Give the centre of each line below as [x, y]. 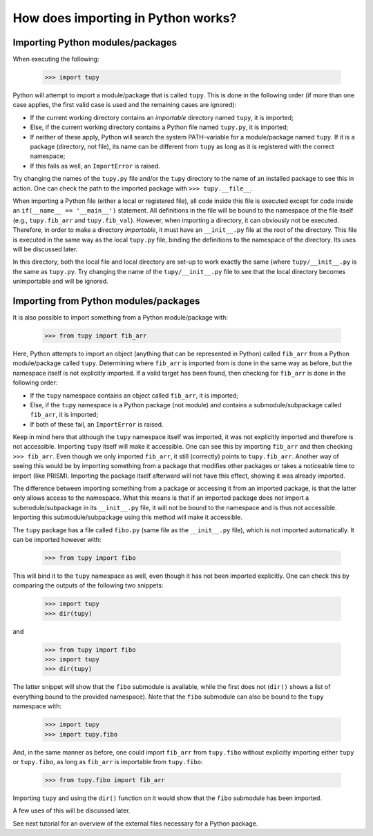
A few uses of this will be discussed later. [71, 810]
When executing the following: [56, 59]
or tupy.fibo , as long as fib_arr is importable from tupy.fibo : [108, 761]
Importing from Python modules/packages [106, 301]
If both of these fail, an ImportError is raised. [97, 424]
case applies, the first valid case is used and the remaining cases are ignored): [125, 105]
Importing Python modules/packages [95, 42]
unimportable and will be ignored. [60, 281]
